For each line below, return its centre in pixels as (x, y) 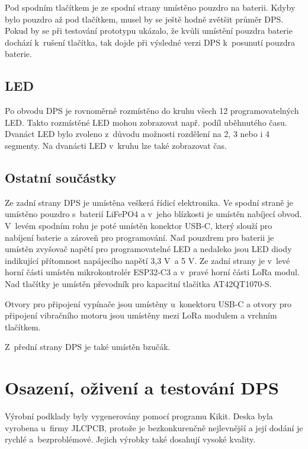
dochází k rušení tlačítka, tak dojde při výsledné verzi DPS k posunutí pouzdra (150, 42)
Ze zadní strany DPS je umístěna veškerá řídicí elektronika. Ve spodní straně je (149, 202)
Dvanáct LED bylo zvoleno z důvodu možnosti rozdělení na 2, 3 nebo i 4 (137, 134)
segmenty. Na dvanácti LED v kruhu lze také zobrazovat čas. (116, 145)
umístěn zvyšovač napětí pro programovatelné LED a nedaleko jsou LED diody (148, 249)
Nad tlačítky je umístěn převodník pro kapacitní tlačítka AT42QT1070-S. (138, 283)
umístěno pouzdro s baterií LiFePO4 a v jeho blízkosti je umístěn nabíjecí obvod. (153, 214)
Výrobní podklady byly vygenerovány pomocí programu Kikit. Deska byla (139, 416)
